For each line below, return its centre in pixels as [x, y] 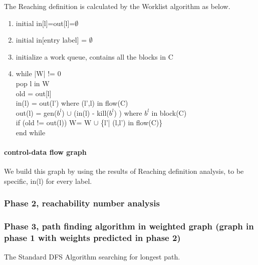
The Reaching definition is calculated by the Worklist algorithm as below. [117, 6]
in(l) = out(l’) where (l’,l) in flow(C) [72, 103]
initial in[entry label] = [51, 40]
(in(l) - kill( [91, 112]
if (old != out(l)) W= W [54, 122]
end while [31, 132]
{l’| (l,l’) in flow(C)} [132, 122]
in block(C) [169, 112]
